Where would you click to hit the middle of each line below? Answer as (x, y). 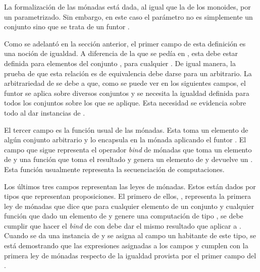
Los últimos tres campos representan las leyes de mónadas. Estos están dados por (130, 186)
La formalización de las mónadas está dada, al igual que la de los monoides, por (127, 7)
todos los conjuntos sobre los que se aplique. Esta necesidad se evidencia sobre (125, 103)
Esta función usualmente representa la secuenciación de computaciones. (114, 169)
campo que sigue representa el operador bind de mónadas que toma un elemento (128, 149)
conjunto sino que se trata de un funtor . (67, 26)
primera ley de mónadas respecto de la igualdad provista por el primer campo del (130, 255)
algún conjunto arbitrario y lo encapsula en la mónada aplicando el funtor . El (125, 140)
